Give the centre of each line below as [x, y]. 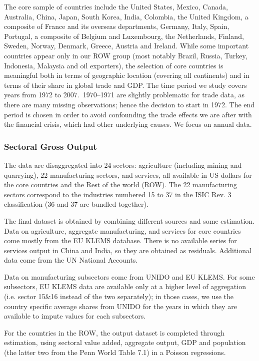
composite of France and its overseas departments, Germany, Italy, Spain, [117, 26]
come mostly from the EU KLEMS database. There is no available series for [120, 240]
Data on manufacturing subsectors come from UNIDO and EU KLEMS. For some [129, 276]
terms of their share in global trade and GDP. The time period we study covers [125, 85]
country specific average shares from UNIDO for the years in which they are [120, 306]
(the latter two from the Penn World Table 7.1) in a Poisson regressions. [115, 352]
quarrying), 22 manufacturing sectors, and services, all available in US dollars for [128, 175]
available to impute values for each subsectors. [75, 316]
